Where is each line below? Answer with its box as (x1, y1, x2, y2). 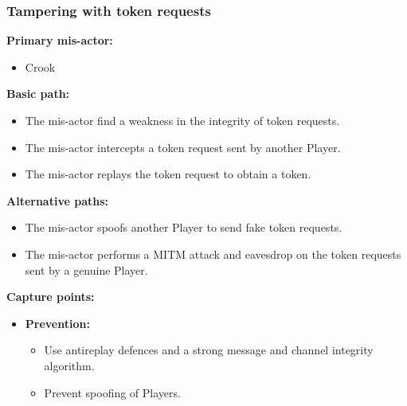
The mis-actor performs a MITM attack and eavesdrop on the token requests (25, 245, 401, 262)
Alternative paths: (6, 192, 108, 209)
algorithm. (44, 357, 95, 373)
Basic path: (6, 85, 70, 102)
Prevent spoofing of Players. (44, 384, 181, 400)
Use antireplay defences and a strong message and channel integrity (44, 342, 374, 358)
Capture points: (6, 288, 95, 305)
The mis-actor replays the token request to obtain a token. (25, 166, 311, 182)
